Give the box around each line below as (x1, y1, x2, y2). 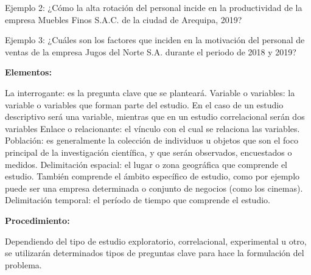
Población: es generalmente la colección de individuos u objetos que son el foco (5, 134, 298, 147)
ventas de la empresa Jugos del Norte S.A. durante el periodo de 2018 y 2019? (5, 45, 296, 58)
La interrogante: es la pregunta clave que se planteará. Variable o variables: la (5, 86, 295, 99)
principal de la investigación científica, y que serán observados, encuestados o (5, 145, 292, 158)
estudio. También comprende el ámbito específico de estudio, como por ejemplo (5, 170, 300, 183)
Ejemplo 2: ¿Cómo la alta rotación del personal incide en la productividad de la (5, 1, 302, 13)
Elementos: (5, 66, 52, 78)
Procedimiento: (5, 214, 70, 226)
